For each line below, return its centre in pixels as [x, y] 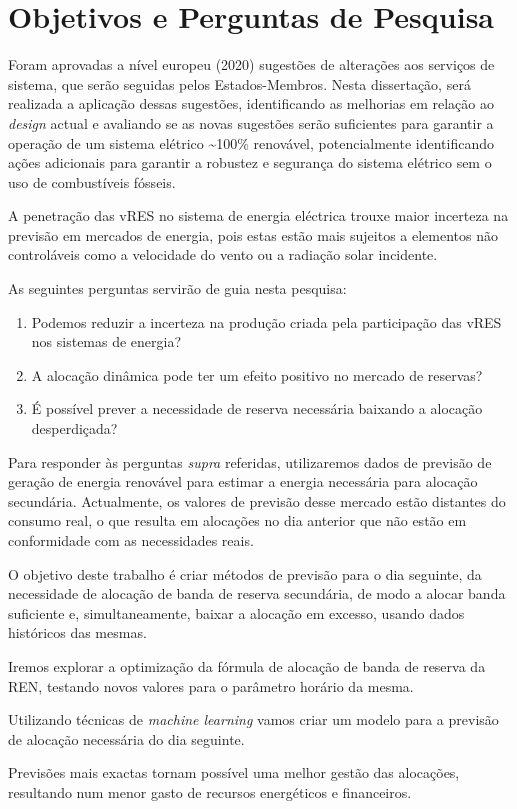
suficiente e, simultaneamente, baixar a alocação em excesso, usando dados [236, 612]
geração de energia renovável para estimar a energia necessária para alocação [243, 481]
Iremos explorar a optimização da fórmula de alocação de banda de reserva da [247, 665]
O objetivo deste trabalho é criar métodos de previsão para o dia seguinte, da [245, 573]
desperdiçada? [74, 428]
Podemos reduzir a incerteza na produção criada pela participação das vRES [266, 321]
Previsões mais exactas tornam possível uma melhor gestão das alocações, [234, 772]
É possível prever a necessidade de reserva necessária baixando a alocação [257, 408]
